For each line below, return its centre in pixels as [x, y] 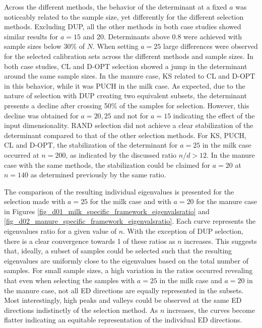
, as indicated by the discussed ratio [121, 154]
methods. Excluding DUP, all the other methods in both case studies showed [123, 26]
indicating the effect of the [214, 115]
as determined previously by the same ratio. [98, 175]
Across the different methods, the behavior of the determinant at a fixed [116, 7]
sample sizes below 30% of [45, 46]
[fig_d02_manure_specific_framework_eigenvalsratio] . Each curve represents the [130, 221]
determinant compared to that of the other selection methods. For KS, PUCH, [125, 135]
